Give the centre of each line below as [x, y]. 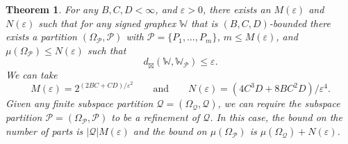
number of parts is [44, 131]
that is [204, 23]
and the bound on [170, 131]
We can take [32, 74]
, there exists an [237, 9]
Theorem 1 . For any [52, 9]
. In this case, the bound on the [276, 117]
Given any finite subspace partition [80, 103]
